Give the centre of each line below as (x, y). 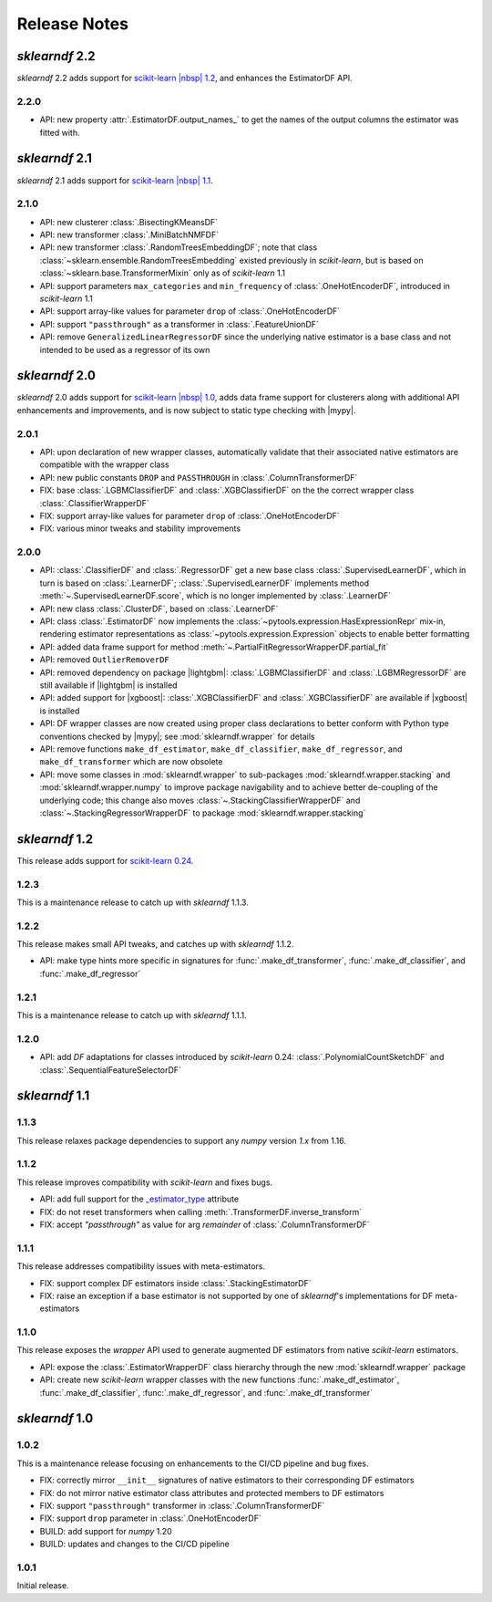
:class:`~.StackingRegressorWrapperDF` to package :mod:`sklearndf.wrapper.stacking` (203, 813)
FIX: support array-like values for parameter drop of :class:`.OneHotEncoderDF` (190, 515)
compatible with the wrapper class (104, 464)
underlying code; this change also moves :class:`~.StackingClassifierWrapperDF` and (200, 800)
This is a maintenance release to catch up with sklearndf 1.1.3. (133, 902)
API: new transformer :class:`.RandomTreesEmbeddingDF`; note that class (179, 247)
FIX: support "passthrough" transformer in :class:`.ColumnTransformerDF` (182, 1505)
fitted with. (60, 132)
